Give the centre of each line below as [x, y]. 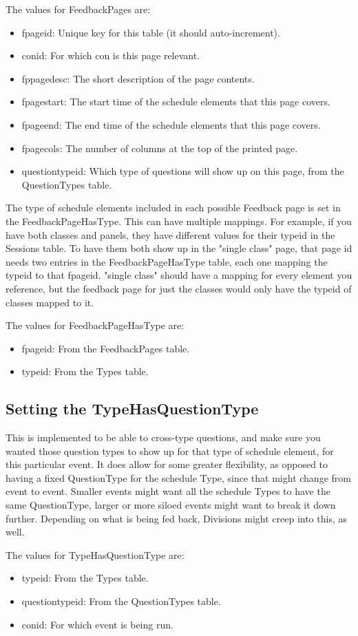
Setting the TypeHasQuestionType [132, 409]
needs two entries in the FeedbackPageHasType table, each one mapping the [167, 261]
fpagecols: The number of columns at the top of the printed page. [160, 148]
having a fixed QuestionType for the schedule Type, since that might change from [178, 477]
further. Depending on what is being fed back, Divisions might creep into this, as [176, 518]
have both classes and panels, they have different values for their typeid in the [170, 234]
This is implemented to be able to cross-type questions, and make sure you [163, 437]
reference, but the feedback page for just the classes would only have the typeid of [179, 288]
